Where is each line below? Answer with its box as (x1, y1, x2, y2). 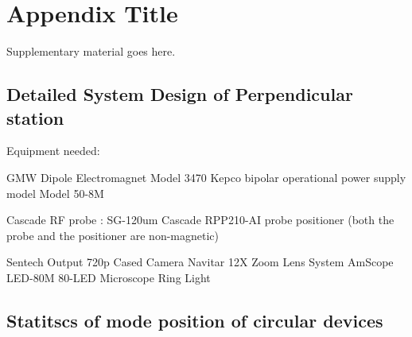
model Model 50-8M (6, 184, 104, 201)
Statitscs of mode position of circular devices (6, 308, 383, 332)
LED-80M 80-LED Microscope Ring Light (6, 269, 211, 285)
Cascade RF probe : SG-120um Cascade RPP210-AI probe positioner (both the (6, 211, 395, 228)
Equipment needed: (6, 142, 100, 159)
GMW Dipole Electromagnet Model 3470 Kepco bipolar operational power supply (6, 168, 406, 185)
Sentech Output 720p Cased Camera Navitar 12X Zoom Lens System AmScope (6, 254, 394, 270)
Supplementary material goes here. (6, 43, 176, 60)
